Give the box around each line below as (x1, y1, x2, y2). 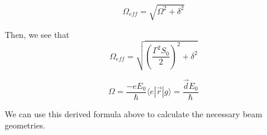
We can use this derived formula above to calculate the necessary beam (5, 107, 262, 120)
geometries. (5, 119, 45, 131)
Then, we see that (5, 28, 70, 40)
